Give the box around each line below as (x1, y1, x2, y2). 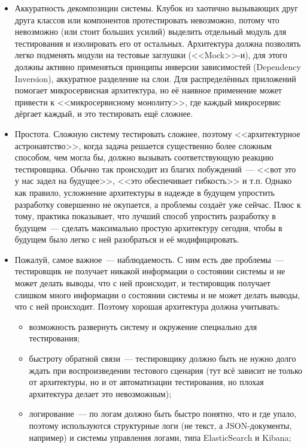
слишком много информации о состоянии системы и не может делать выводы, (14, 288, 300, 301)
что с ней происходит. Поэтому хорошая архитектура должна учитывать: (14, 300, 280, 313)
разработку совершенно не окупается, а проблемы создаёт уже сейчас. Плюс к (14, 198, 301, 210)
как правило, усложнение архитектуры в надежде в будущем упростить (14, 186, 275, 198)
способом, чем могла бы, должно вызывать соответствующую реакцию (14, 151, 273, 164)
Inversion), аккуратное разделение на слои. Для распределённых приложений (14, 72, 296, 84)
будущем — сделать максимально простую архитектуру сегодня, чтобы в (14, 221, 282, 234)
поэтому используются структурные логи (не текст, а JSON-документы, (29, 419, 292, 431)
